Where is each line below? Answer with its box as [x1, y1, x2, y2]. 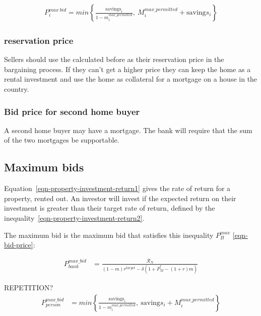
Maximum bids [4, 159, 84, 175]
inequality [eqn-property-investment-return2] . [4, 213, 145, 223]
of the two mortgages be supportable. [4, 135, 119, 145]
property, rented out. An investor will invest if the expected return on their [4, 193, 236, 203]
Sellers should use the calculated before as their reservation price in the [4, 54, 224, 65]
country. [4, 84, 29, 94]
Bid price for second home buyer [4, 105, 140, 117]
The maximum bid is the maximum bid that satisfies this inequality [4, 229, 214, 240]
